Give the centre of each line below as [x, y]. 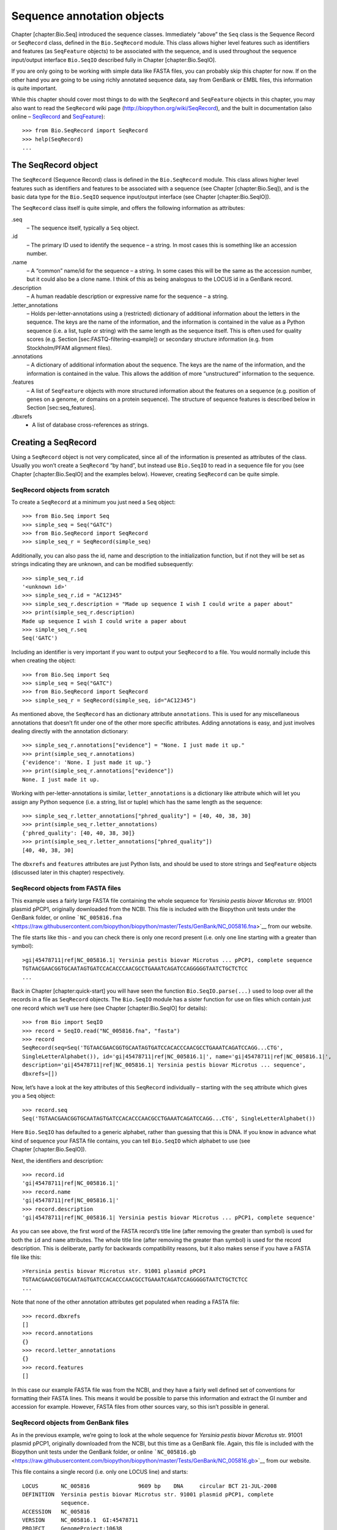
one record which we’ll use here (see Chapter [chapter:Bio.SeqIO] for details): [109, 1008]
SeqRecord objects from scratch [61, 490]
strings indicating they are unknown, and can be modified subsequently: [102, 564]
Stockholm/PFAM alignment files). [69, 348]
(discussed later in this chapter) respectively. [68, 873]
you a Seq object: [33, 1096]
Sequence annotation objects [88, 16]
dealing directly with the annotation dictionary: [70, 731]
